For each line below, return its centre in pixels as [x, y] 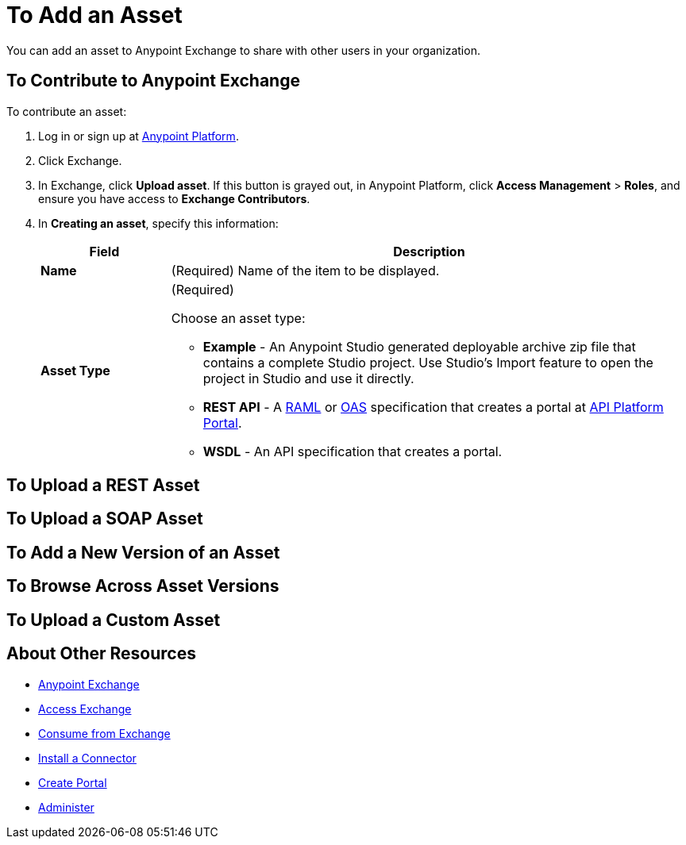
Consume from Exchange [104, 733]
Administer [66, 807]
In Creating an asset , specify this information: [158, 223]
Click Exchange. [80, 160]
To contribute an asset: [67, 111]
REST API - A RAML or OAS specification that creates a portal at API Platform [433, 407]
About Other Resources [101, 654]
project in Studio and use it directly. [308, 378]
